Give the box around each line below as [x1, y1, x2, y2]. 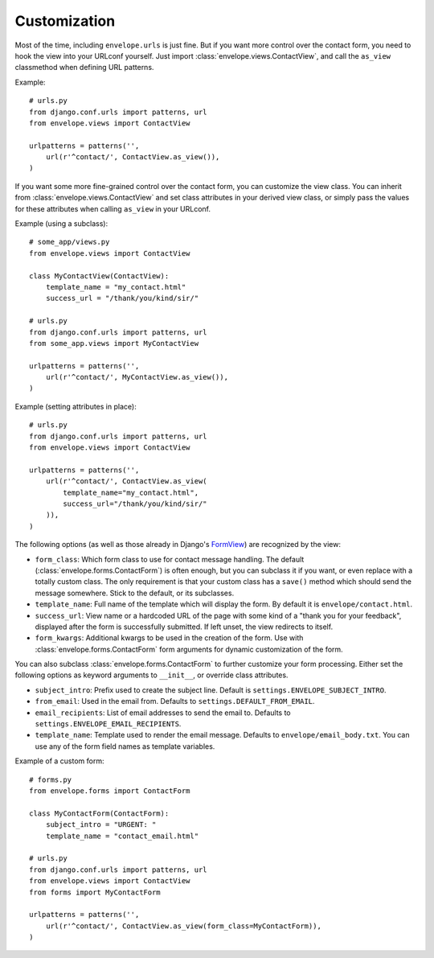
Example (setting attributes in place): [14, 401, 137, 411]
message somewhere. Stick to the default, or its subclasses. [35, 588, 235, 598]
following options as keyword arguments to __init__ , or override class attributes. [14, 670, 289, 680]
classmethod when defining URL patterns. [14, 63, 154, 72]
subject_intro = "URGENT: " [45, 820, 157, 829]
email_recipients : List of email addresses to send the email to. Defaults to [35, 708, 291, 717]
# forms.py [29, 775, 72, 784]
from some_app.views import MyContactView [29, 339, 199, 347]
